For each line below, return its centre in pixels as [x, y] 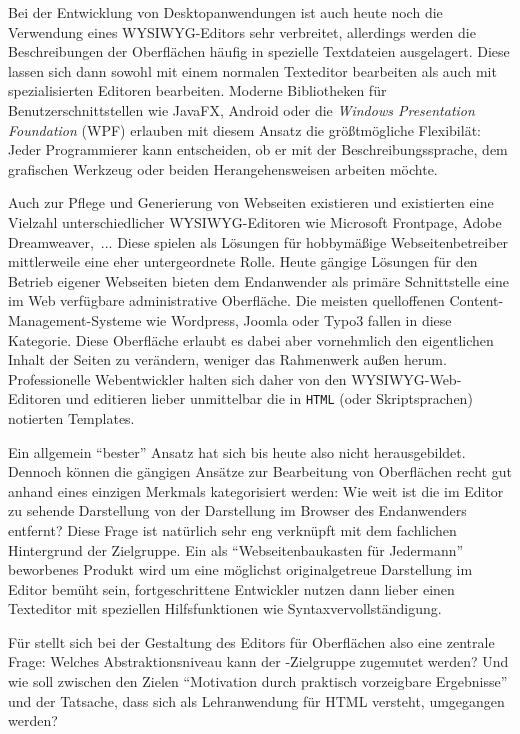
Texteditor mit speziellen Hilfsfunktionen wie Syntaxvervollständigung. [225, 608]
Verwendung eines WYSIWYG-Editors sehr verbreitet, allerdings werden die [242, 31]
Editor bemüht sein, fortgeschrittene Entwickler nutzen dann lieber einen [231, 588]
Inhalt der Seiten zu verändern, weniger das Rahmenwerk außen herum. [227, 359]
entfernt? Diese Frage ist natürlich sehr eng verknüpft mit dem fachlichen [232, 529]
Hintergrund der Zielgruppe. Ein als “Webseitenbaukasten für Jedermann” [236, 549]
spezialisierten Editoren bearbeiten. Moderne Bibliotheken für [197, 90]
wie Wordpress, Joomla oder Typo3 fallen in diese [299, 319]
